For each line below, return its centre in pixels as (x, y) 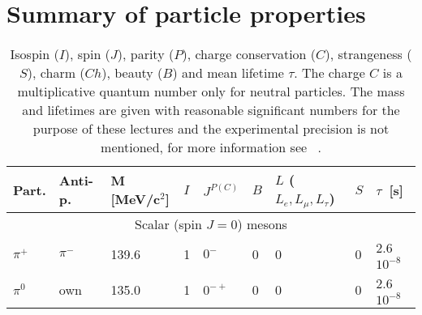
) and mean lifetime (228, 73)
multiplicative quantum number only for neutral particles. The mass (211, 92)
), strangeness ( (368, 54)
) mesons (262, 224)
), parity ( (146, 54)
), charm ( (56, 73)
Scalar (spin (168, 224)
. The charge (329, 73)
